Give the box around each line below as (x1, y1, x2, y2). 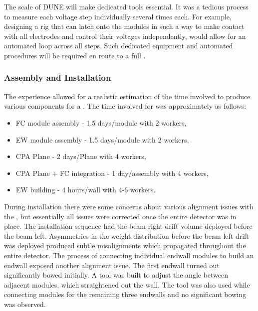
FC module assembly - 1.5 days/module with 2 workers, (15, 117, 187, 128)
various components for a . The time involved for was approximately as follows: (4, 101, 247, 111)
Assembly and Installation (4, 71, 111, 84)
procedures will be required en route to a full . (4, 50, 146, 60)
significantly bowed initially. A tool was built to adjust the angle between (4, 270, 229, 280)
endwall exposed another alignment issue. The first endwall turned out (4, 260, 220, 270)
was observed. (4, 299, 46, 309)
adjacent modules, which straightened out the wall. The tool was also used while (4, 279, 250, 290)
